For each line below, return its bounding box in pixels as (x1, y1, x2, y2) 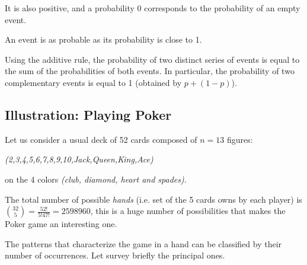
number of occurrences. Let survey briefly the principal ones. (5, 249, 225, 261)
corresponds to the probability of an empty (144, 2, 300, 14)
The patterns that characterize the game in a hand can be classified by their (5, 237, 282, 250)
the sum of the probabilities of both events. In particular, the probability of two (5, 65, 295, 77)
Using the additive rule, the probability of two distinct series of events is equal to (5, 53, 300, 65)
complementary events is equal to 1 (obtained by (5, 76, 182, 88)
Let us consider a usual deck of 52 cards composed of (5, 133, 197, 145)
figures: (226, 133, 253, 145)
